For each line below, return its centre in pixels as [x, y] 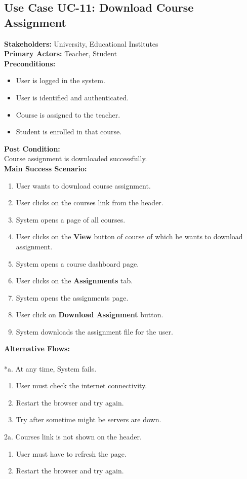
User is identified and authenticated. [72, 97]
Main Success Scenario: [46, 168]
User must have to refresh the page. [71, 453]
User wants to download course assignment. [83, 185]
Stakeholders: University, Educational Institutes [81, 43]
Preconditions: [30, 63]
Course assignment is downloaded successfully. [76, 158]
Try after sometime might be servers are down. [89, 419]
